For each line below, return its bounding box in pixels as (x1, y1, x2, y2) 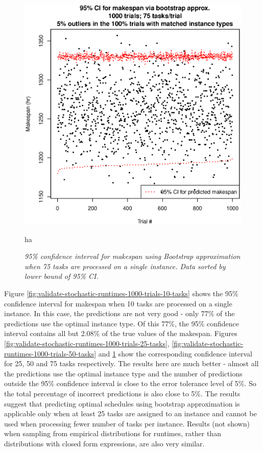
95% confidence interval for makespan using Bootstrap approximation (25, 251, 241, 261)
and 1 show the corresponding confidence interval (98, 348, 253, 359)
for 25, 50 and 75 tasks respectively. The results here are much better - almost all (4, 358, 259, 369)
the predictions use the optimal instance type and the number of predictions (4, 368, 243, 378)
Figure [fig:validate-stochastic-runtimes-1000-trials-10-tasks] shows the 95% (4, 288, 238, 298)
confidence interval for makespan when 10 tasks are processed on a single (4, 298, 232, 308)
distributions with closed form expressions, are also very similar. (4, 438, 205, 448)
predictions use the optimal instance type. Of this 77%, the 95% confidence (4, 318, 239, 328)
